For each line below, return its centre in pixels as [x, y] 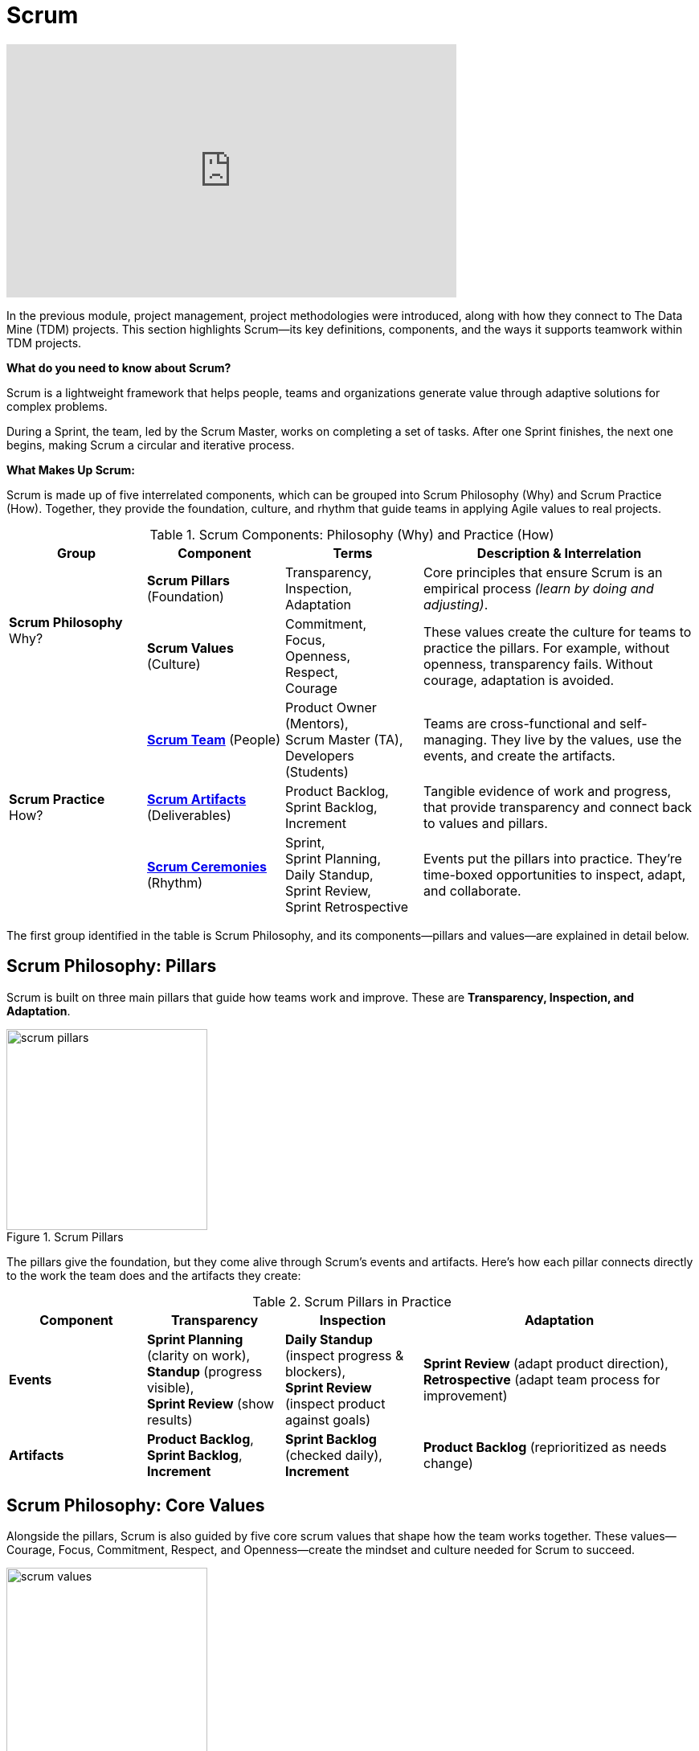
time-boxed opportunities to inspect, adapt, [555, 874]
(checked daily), [334, 1455]
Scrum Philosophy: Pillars [112, 966]
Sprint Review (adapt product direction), [546, 1363]
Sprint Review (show [211, 1403]
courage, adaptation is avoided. [519, 680]
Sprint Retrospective [347, 906]
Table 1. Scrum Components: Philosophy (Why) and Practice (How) [352, 534]
